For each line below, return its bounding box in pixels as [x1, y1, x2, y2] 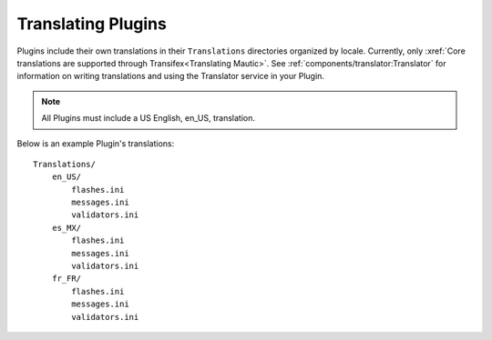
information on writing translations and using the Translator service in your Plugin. [16, 71, 325, 82]
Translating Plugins [16, 14, 168, 34]
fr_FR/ [51, 274, 82, 284]
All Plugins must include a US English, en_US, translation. [41, 113, 255, 124]
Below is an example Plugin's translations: [16, 137, 175, 149]
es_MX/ [51, 223, 82, 233]
